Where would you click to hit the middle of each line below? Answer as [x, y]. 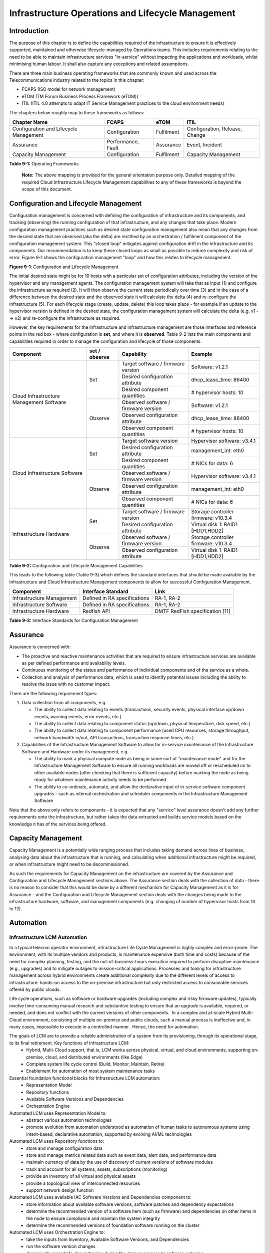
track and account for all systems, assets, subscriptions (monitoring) [97, 1169]
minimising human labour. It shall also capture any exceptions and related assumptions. [99, 64]
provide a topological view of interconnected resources [83, 1183]
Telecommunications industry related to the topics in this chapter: [77, 80]
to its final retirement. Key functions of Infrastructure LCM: [69, 1043]
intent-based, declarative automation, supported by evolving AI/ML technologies [109, 1134]
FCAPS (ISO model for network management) [68, 89]
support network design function [60, 1190]
